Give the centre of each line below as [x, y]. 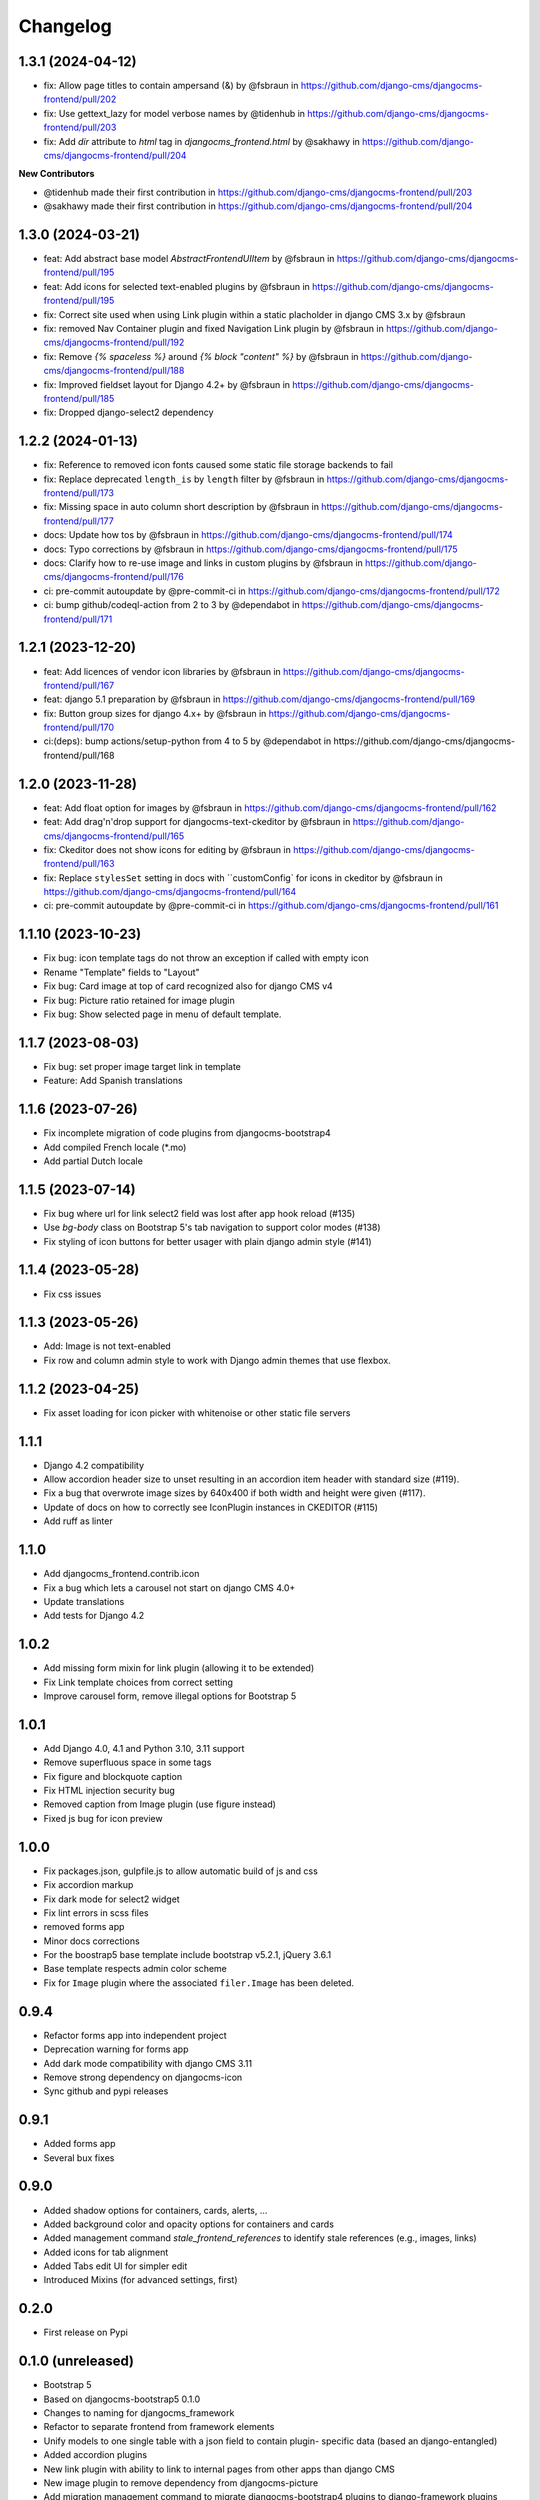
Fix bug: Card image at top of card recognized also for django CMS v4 [188, 986]
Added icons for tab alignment [106, 2252]
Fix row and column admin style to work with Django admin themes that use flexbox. [217, 1360]
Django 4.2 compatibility [94, 1465]
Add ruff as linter [78, 1521]
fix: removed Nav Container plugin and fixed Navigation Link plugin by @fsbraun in [213, 329]
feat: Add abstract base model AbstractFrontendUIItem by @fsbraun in [189, 259]
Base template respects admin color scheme [135, 1969]
